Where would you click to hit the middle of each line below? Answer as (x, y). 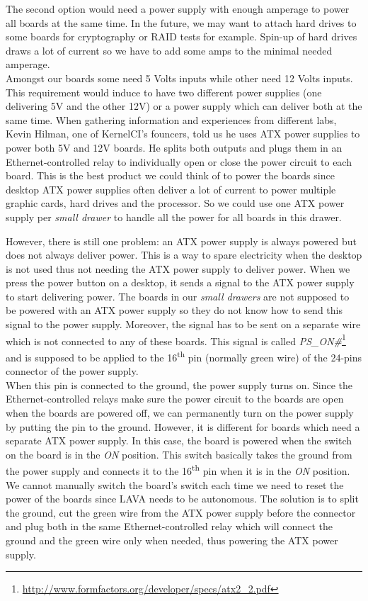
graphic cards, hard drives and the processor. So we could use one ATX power (175, 203)
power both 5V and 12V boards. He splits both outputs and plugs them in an (174, 147)
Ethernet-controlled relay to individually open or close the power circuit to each (179, 161)
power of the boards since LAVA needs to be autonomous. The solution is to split (182, 499)
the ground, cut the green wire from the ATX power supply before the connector (181, 512)
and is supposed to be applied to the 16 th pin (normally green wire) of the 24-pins (184, 356)
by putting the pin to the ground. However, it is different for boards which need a (183, 426)
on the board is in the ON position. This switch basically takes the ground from (179, 454)
